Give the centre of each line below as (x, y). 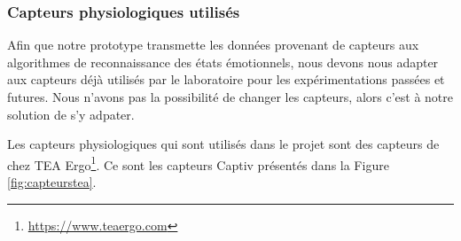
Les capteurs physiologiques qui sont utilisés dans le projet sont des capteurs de (223, 144)
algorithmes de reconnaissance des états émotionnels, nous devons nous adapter (223, 62)
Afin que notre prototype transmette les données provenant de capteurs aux (213, 45)
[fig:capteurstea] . (52, 182)
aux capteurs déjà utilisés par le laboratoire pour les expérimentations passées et (226, 79)
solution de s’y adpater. (71, 114)
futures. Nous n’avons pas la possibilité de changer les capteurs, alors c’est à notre (230, 97)
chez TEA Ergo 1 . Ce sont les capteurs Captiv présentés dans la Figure (198, 163)
